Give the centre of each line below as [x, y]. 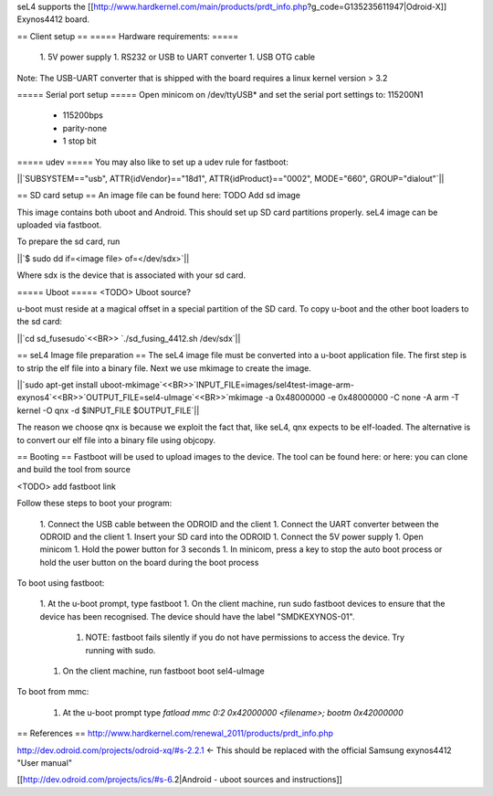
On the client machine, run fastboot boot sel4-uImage [163, 671]
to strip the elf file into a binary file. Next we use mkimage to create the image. [164, 368]
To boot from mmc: [53, 692]
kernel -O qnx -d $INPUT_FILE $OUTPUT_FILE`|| [108, 410]
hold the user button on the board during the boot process [149, 562]
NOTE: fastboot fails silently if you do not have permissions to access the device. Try [245, 637]
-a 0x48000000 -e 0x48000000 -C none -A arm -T [362, 398]
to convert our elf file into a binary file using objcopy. [116, 440]
